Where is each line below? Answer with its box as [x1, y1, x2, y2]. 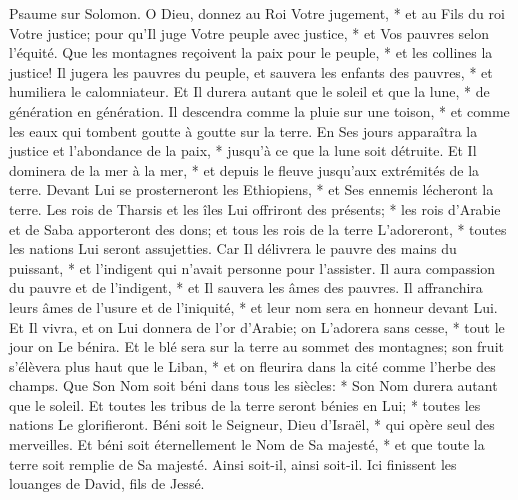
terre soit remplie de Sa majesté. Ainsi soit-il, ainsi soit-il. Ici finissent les [9, 453, 457, 474]
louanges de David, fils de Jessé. [9, 473, 205, 494]
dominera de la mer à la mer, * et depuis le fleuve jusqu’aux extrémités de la [9, 159, 480, 180]
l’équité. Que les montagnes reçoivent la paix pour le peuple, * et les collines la [9, 42, 493, 63]
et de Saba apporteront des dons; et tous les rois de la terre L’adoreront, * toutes [9, 218, 507, 239]
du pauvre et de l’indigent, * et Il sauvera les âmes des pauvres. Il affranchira [9, 277, 483, 298]
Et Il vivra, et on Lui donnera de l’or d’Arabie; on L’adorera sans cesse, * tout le [9, 316, 505, 337]
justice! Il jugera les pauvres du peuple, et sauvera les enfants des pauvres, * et [9, 61, 493, 82]
